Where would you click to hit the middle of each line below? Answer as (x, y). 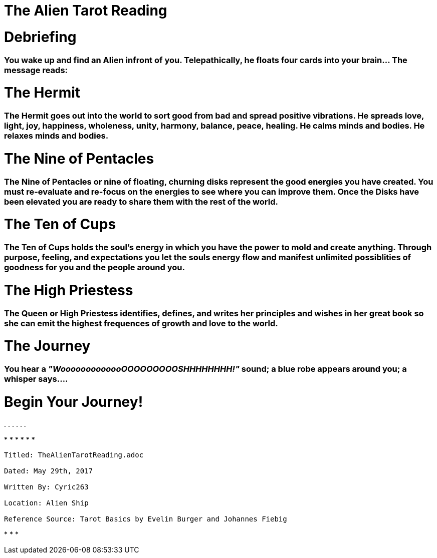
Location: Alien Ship (46, 503)
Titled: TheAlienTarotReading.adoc (74, 455)
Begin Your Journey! (74, 402)
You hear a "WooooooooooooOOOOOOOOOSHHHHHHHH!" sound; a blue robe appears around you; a (205, 369)
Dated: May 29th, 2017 (49, 471)
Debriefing (40, 37)
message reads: (36, 70)
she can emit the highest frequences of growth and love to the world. (141, 323)
